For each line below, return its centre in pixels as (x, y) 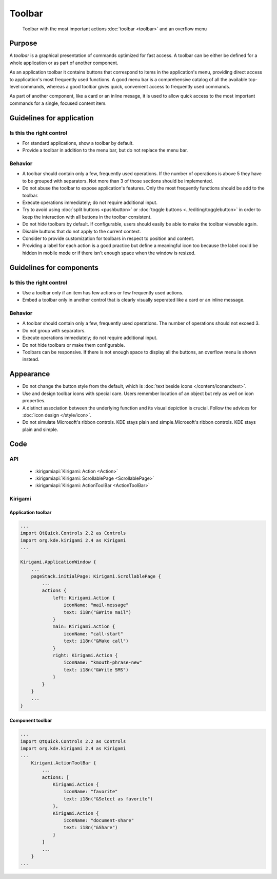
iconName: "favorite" (91, 792)
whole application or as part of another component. (64, 63)
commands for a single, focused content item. (58, 103)
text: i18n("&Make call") (96, 641)
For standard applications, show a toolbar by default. (78, 143)
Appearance (30, 374)
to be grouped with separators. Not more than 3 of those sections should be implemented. (118, 181)
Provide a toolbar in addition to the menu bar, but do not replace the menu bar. (105, 150)
